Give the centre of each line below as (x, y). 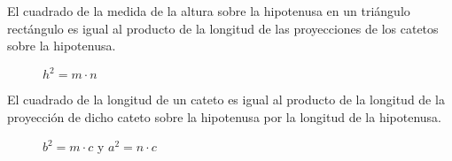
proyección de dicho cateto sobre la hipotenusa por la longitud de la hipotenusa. (224, 116)
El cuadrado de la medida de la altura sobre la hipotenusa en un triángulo (209, 11)
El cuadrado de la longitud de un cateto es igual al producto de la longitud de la (226, 100)
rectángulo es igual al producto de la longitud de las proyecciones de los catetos (223, 28)
